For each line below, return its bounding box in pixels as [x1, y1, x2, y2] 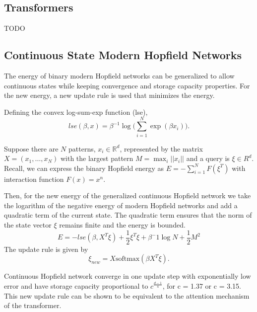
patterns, [68, 143, 96, 154]
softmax [115, 255, 140, 263]
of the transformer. [4, 300, 62, 311]
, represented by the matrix [120, 143, 203, 154]
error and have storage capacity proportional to [4, 280, 148, 291]
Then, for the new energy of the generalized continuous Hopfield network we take [4, 190, 251, 201]
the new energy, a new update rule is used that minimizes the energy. [4, 90, 215, 100]
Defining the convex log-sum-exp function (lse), [4, 106, 148, 117]
